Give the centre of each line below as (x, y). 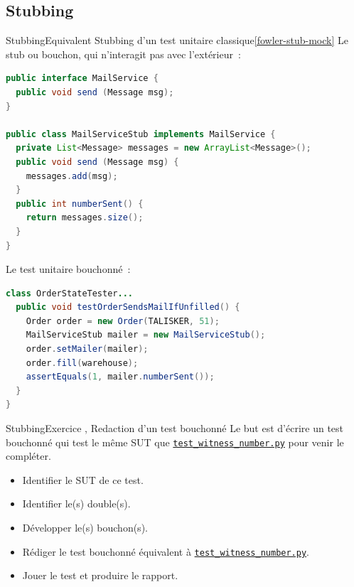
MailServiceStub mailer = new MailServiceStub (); (146, 335)
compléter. (28, 456)
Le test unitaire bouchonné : (68, 269)
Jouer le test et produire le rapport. (100, 575)
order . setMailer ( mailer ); (87, 349)
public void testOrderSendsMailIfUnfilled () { (128, 307)
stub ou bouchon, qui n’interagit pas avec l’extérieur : (123, 54)
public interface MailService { (82, 79)
